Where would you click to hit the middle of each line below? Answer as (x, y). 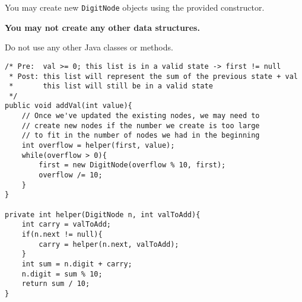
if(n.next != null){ (62, 234)
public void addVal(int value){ (69, 106)
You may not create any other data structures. (102, 27)
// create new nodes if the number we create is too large (141, 125)
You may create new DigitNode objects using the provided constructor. (135, 7)
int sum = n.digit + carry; (77, 264)
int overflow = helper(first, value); (98, 146)
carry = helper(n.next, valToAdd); (109, 244)
